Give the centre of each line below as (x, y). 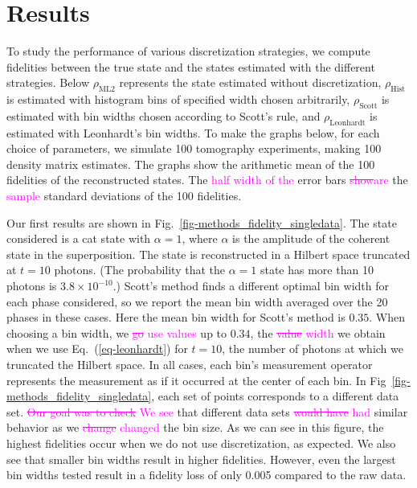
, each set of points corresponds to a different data (275, 396)
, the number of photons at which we (313, 349)
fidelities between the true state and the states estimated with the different (191, 66)
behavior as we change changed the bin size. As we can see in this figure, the (195, 427)
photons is (32, 286)
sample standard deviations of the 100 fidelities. (124, 196)
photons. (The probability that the (139, 270)
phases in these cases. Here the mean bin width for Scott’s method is (176, 317)
